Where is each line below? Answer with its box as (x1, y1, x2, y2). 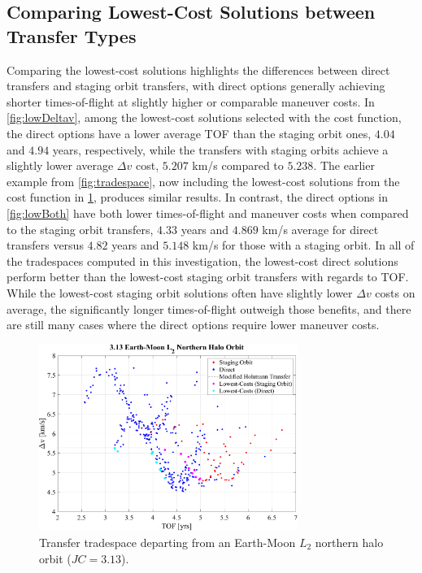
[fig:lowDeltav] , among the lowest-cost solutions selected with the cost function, (7, 109, 402, 126)
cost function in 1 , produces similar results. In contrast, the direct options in (7, 189, 388, 206)
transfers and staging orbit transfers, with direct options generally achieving (7, 77, 385, 94)
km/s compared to (192, 157, 284, 174)
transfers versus (7, 237, 84, 254)
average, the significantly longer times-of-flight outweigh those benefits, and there (7, 300, 411, 317)
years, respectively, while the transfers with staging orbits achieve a (52, 141, 389, 158)
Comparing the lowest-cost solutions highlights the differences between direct (7, 61, 390, 78)
